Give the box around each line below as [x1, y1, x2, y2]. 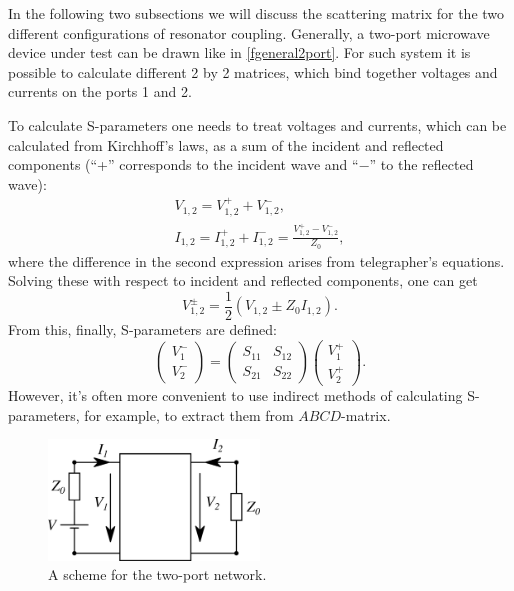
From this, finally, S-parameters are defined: [8, 319, 277, 339]
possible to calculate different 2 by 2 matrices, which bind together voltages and [8, 61, 498, 82]
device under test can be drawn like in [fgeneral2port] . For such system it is [8, 42, 471, 63]
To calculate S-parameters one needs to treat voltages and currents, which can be [8, 114, 507, 135]
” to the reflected [369, 154, 474, 175]
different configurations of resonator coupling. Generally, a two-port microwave [8, 22, 490, 43]
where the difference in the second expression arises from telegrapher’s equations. [8, 250, 505, 271]
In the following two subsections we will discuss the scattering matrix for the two [8, 3, 505, 23]
